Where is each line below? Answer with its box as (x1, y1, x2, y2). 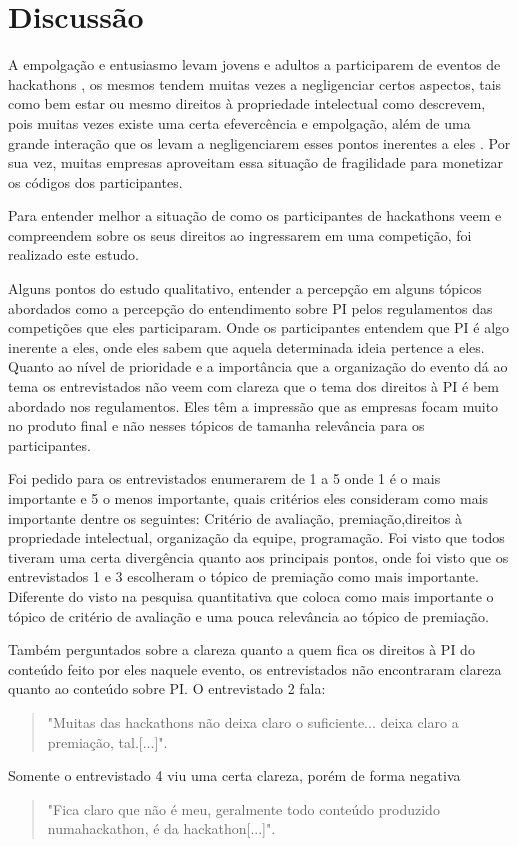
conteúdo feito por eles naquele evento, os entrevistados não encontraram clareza (8, 658, 502, 679)
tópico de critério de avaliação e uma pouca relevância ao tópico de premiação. (8, 605, 489, 626)
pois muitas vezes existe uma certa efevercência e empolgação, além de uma (8, 112, 471, 133)
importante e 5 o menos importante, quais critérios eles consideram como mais (8, 488, 489, 508)
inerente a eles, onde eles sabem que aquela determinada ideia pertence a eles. (8, 336, 485, 357)
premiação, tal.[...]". (47, 731, 168, 752)
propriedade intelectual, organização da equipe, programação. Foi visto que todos (8, 527, 505, 548)
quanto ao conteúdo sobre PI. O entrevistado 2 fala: (8, 678, 326, 699)
